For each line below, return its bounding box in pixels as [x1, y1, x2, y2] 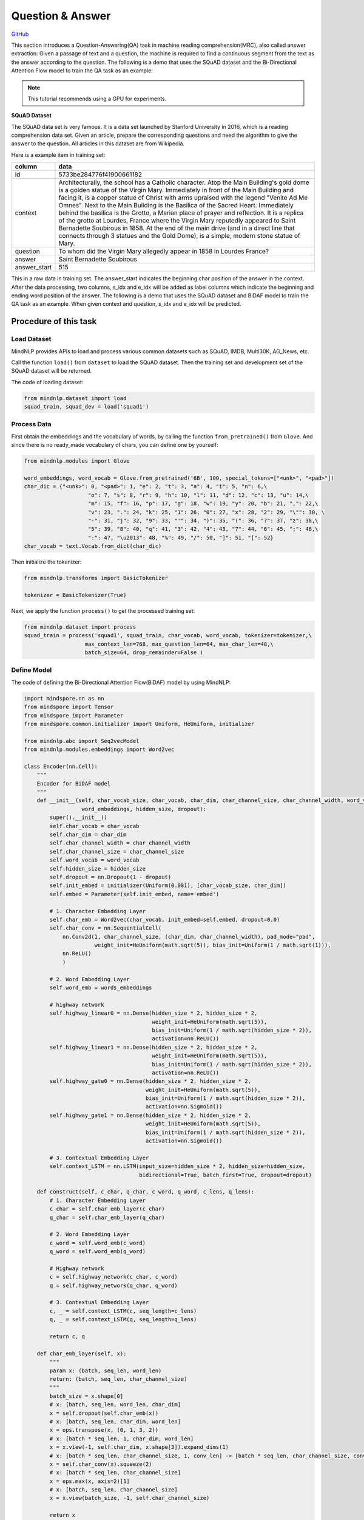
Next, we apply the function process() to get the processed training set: [11, 607, 195, 614]
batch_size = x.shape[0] [49, 1392, 124, 1400]
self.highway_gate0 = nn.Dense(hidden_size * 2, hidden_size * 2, [49, 1078, 252, 1085]
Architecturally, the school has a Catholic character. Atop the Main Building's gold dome [58, 178, 309, 187]
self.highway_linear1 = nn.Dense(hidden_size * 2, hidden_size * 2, [49, 1043, 258, 1051]
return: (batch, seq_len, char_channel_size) [49, 1375, 187, 1383]
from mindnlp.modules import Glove [24, 458, 130, 465]
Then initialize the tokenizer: [11, 558, 82, 565]
